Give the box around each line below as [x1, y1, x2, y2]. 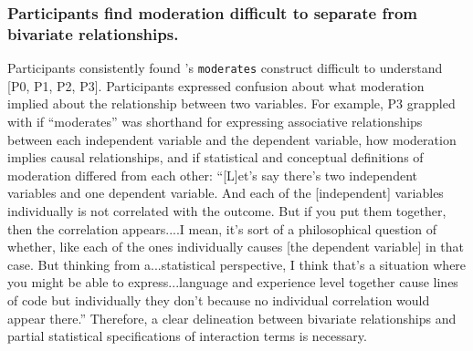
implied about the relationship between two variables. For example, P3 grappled [7, 94, 456, 113]
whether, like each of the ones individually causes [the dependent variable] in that [7, 237, 465, 256]
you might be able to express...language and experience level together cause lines [7, 273, 458, 292]
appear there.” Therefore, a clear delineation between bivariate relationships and [7, 308, 457, 327]
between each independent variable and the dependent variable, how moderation [7, 129, 457, 149]
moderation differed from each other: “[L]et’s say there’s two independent [7, 165, 417, 184]
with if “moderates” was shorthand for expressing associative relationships [7, 111, 423, 130]
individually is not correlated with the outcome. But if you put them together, [7, 201, 447, 220]
